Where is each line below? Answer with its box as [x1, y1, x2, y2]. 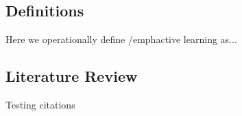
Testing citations [5, 98, 75, 111]
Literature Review [5, 66, 138, 87]
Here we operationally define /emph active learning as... [5, 32, 237, 46]
